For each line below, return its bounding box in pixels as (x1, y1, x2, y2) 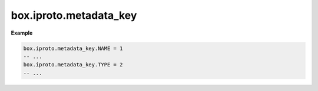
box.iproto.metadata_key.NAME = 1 (23, 45, 123, 52)
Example (11, 29, 33, 36)
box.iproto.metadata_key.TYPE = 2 (23, 62, 123, 68)
